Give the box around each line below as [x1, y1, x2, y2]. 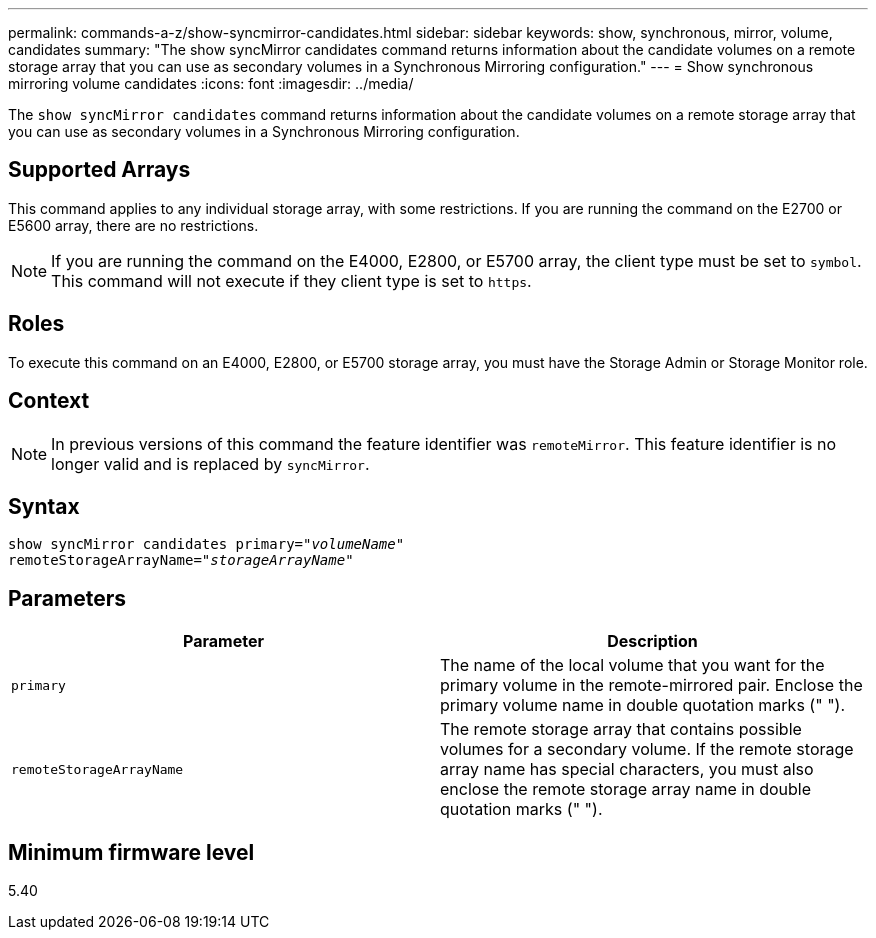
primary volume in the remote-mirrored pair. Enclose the [440, 675, 863, 696]
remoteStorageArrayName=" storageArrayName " [8, 552, 354, 569]
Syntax [8, 493, 80, 519]
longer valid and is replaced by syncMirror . [51, 453, 370, 474]
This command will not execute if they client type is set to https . [51, 270, 532, 291]
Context [8, 388, 90, 414]
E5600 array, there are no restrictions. [8, 216, 259, 234]
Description [607, 631, 698, 652]
